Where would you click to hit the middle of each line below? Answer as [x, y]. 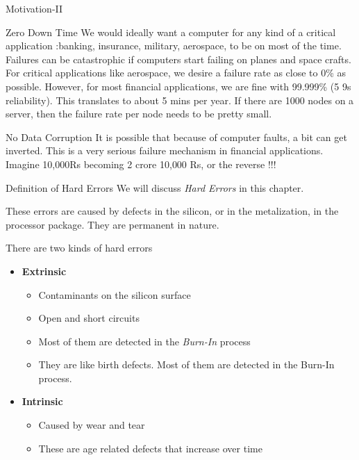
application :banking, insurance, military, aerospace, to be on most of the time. [174, 46]
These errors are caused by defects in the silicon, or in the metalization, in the [172, 211]
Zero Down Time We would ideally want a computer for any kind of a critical [171, 32]
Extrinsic [44, 271]
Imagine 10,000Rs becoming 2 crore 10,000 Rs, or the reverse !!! [141, 164]
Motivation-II [34, 8]
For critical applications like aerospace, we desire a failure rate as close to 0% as [176, 73]
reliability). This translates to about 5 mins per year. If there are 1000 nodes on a [180, 100]
